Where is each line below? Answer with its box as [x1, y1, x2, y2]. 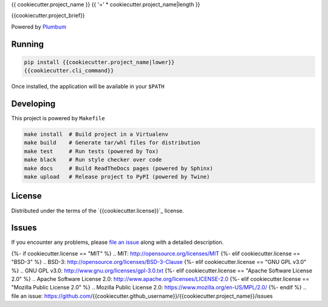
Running [11, 39, 44, 49]
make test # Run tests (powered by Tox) [24, 147, 159, 155]
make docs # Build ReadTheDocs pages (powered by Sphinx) [24, 164, 213, 172]
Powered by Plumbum [11, 23, 67, 30]
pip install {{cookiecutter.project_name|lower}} [24, 58, 175, 66]
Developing [11, 98, 56, 109]
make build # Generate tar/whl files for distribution [24, 140, 200, 146]
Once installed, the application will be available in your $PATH [11, 83, 165, 90]
